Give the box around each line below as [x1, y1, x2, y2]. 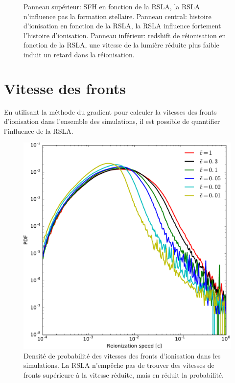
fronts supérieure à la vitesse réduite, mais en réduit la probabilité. [23, 369, 224, 380]
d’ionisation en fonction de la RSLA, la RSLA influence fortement [23, 21, 221, 31]
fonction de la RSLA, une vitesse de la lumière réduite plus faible [23, 40, 219, 50]
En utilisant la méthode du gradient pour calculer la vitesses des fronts [4, 106, 217, 117]
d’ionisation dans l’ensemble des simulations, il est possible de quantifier [4, 116, 220, 126]
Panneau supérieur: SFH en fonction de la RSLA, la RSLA [23, 1, 200, 11]
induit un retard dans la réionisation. [23, 49, 135, 59]
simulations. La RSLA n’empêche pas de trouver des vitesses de [23, 360, 214, 370]
